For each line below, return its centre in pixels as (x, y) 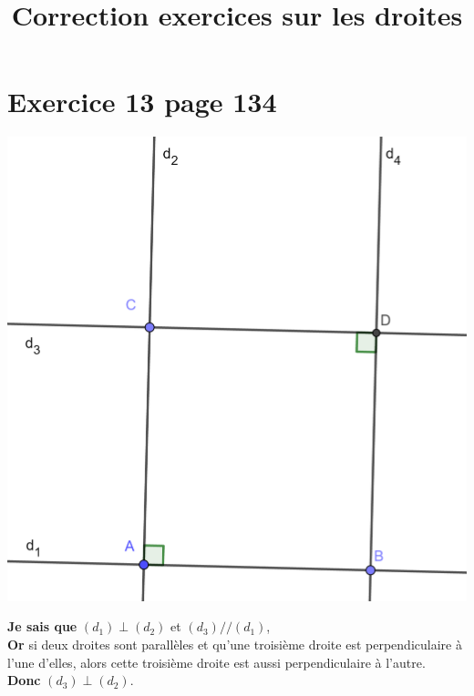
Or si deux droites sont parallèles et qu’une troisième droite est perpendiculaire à (235, 644)
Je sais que (42, 626)
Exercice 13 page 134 (142, 102)
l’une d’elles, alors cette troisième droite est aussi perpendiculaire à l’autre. (216, 662)
